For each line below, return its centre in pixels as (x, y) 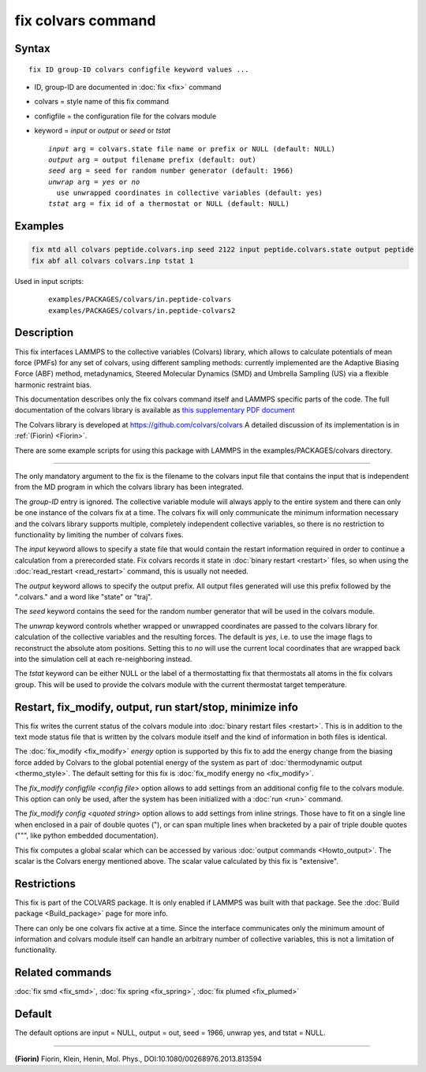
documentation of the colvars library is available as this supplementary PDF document (155, 410)
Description (44, 332)
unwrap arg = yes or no (94, 182)
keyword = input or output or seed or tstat (103, 131)
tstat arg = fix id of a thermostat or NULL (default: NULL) (169, 204)
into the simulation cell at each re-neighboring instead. (103, 659)
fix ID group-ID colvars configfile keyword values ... (139, 69)
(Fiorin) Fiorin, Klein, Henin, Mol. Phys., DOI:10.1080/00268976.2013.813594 (138, 1059)
